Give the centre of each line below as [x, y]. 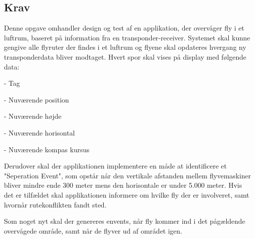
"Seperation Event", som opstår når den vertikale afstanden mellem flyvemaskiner [127, 175]
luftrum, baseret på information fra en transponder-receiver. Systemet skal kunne [127, 37]
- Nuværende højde [33, 116]
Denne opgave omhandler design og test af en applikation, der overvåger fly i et [124, 28]
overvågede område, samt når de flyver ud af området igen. [93, 230]
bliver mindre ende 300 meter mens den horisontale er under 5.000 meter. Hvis [123, 185]
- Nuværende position [37, 99]
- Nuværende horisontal [40, 132]
